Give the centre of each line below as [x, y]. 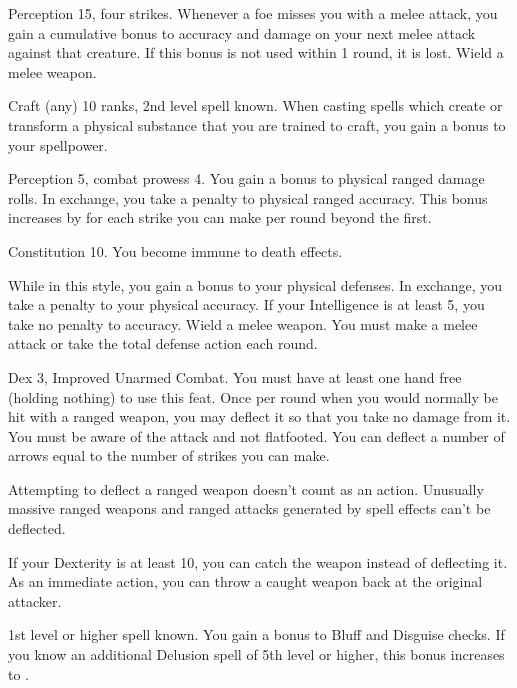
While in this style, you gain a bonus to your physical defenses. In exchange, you [255, 284]
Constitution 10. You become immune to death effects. [175, 250]
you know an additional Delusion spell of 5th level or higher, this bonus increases [256, 654]
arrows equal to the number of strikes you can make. [169, 455]
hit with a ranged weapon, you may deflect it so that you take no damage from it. [259, 416]
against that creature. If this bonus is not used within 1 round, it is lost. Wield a [256, 52]
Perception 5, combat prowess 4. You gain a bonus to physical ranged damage [246, 178]
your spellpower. [58, 144]
